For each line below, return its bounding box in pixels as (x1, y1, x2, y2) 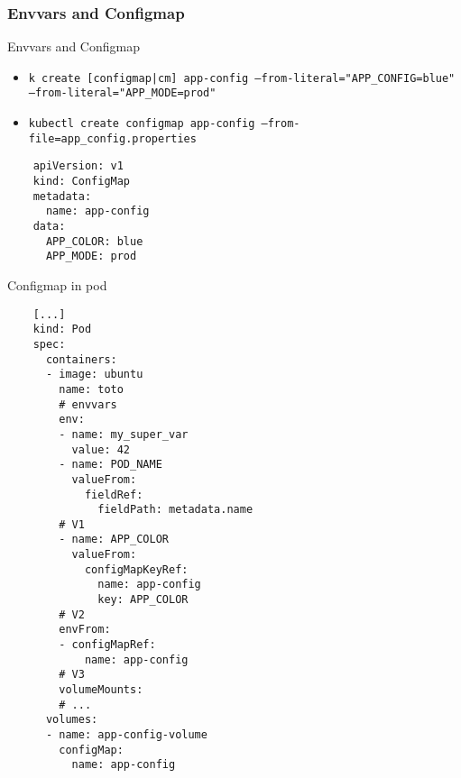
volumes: (45, 713, 98, 727)
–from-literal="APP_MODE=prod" (28, 87, 217, 100)
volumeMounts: (59, 683, 143, 697)
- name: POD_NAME (59, 458, 162, 471)
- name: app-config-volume (45, 728, 207, 741)
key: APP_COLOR (97, 593, 189, 607)
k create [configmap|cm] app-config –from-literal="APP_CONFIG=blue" (28, 71, 456, 85)
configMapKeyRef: (84, 563, 189, 576)
